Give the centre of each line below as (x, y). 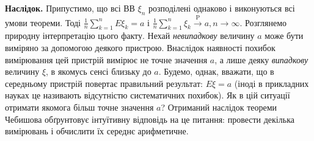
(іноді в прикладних (272, 83)
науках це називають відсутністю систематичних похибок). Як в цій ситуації (148, 95)
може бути (284, 36)
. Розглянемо (263, 22)
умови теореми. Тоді (43, 22)
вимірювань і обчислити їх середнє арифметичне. (97, 131)
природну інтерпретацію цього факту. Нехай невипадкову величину (130, 36)
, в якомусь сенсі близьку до (99, 71)
